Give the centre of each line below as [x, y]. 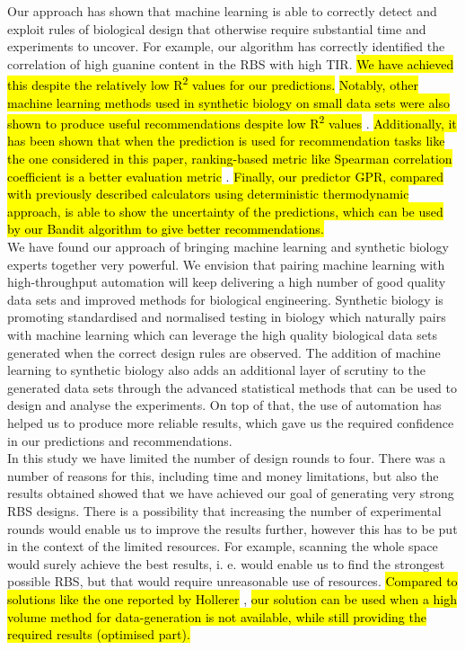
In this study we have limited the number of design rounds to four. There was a [227, 458]
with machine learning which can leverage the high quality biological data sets [222, 334]
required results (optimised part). [99, 634]
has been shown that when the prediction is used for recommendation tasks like [226, 141]
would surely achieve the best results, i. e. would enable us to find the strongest [226, 563]
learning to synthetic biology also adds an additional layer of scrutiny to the [216, 370]
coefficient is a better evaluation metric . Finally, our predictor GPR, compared [225, 176]
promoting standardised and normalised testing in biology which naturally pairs [227, 317]
